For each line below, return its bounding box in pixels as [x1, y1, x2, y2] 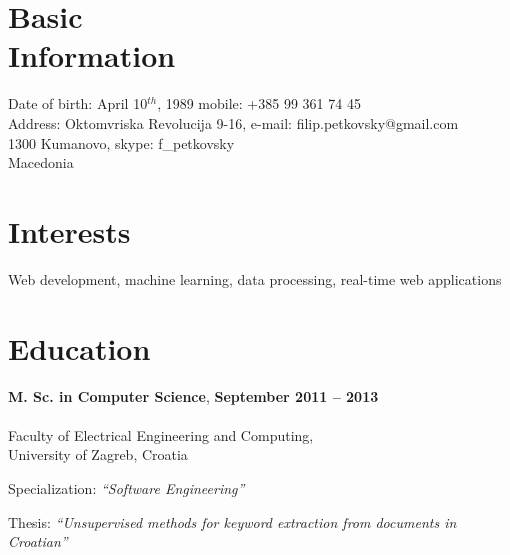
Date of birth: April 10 [8, 93, 148, 114]
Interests [8, 210, 131, 251]
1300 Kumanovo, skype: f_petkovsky [8, 132, 235, 153]
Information [8, 35, 176, 76]
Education [8, 327, 151, 368]
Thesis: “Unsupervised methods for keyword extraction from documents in [8, 511, 457, 532]
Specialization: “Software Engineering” [8, 477, 245, 498]
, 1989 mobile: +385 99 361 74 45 [157, 93, 361, 114]
